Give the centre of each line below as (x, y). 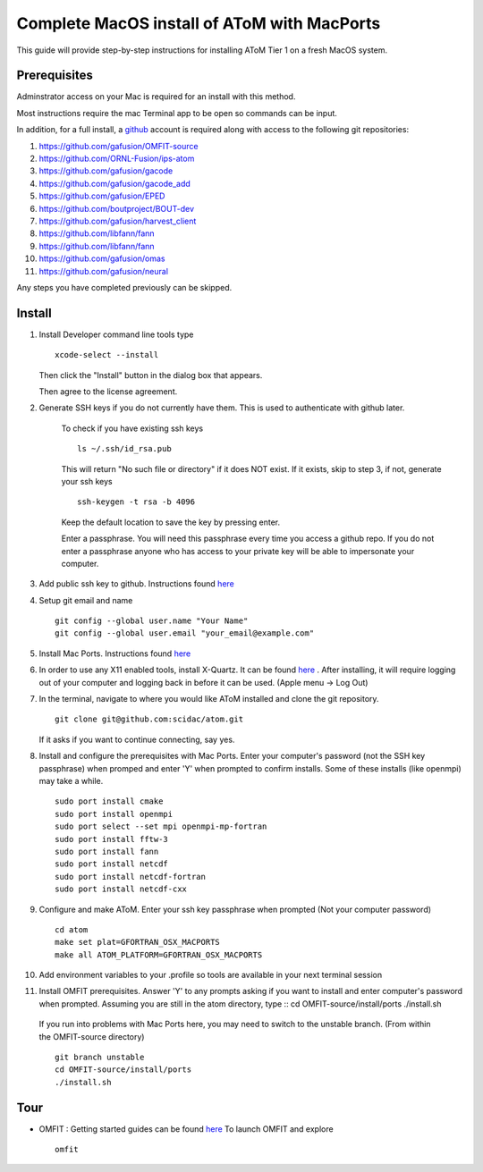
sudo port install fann (107, 851)
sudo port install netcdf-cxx (121, 889)
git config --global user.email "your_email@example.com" (185, 633)
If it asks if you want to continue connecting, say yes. (137, 739)
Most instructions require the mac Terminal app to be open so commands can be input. (177, 113)
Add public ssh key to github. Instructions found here (136, 584)
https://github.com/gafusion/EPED (102, 196)
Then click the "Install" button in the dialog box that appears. (151, 375)
